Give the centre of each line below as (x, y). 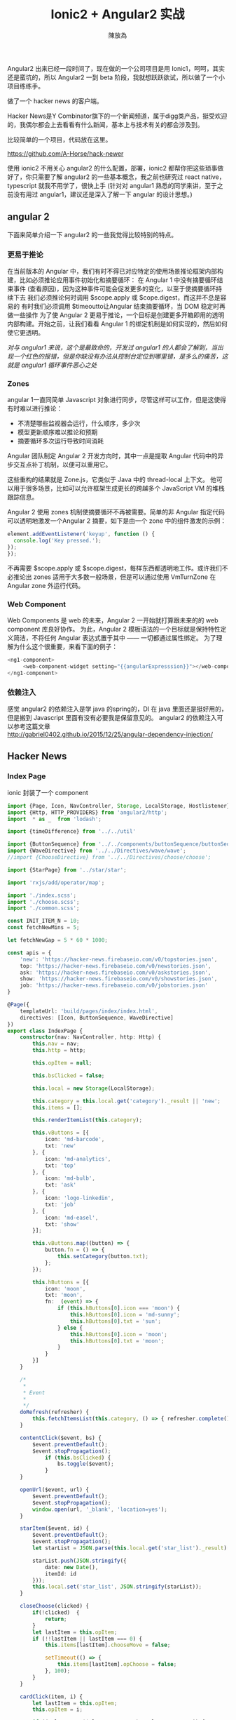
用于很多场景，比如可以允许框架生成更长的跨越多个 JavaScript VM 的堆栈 (119, 488)
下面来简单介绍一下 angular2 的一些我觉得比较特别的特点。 (92, 234)
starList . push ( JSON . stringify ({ (80, 1561)
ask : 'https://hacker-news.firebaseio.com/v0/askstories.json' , (116, 973)
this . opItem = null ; (62, 1063)
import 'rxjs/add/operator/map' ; (56, 882)
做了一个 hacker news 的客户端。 (55, 101)
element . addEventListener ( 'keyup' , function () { (81, 534)
